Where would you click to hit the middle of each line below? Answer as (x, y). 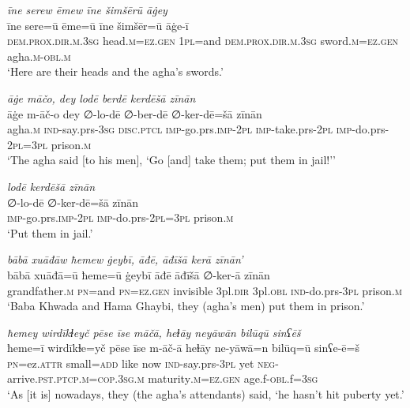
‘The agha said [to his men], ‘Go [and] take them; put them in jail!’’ (171, 160)
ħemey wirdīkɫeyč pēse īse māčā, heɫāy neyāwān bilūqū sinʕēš (154, 332)
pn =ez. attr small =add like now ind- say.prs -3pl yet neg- (143, 363)
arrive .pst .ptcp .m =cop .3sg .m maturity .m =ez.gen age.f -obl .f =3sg (163, 378)
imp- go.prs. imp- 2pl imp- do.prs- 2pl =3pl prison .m (120, 217)
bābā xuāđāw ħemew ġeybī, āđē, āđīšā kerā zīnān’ (125, 259)
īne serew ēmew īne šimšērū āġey (87, 9)
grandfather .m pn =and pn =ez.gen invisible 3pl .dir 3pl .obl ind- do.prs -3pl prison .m (205, 290)
